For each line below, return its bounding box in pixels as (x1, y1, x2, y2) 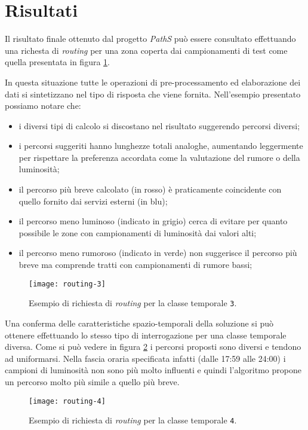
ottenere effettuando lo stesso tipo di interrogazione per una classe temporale (5, 328, 287, 341)
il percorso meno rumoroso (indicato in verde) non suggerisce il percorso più (19, 246, 297, 259)
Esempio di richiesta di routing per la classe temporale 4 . (29, 414, 237, 426)
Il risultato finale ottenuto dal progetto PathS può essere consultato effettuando (5, 32, 296, 45)
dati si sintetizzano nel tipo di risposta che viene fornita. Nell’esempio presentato (5, 87, 301, 100)
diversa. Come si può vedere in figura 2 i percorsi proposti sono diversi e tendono (5, 340, 301, 353)
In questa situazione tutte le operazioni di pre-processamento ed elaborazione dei (5, 75, 301, 88)
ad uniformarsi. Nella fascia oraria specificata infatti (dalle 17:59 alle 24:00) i (5, 352, 286, 364)
